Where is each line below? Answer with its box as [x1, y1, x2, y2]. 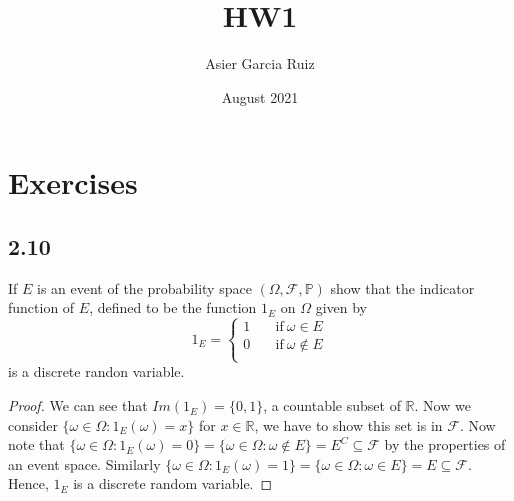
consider [8, 414, 58, 435]
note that [8, 434, 65, 455]
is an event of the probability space [37, 277, 252, 298]
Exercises [8, 162, 138, 203]
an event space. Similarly [8, 453, 161, 474]
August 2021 [221, 86, 299, 107]
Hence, [8, 473, 49, 494]
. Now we [414, 395, 471, 416]
